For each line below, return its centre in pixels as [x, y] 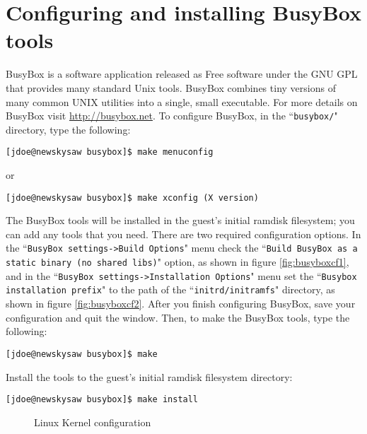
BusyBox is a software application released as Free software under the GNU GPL [182, 74]
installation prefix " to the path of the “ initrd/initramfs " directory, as [170, 289]
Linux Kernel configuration [93, 422]
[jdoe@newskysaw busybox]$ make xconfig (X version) [132, 198]
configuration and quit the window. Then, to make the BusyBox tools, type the [178, 317]
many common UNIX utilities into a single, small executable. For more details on [182, 101]
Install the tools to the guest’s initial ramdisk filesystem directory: [149, 376]
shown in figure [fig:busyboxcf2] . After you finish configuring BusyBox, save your [181, 304]
